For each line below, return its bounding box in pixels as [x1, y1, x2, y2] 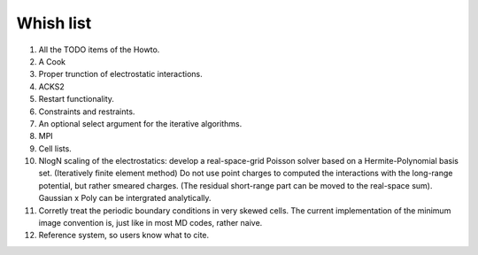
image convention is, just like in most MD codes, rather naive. [38, 218, 263, 228]
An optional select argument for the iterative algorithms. [38, 118, 243, 128]
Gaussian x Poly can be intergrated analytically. [38, 193, 212, 204]
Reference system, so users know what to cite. [38, 230, 210, 241]
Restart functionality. [38, 94, 115, 104]
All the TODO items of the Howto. [38, 44, 160, 55]
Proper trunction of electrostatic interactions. [38, 69, 203, 80]
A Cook [38, 56, 66, 66]
